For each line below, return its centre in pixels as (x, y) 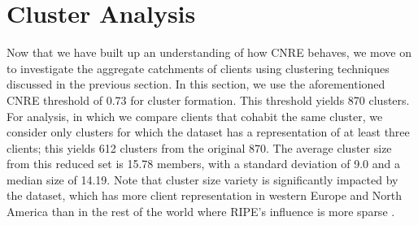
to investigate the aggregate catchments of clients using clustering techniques (198, 68)
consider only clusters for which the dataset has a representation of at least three (208, 132)
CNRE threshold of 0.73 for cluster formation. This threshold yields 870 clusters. (208, 100)
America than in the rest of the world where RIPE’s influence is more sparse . (201, 212)
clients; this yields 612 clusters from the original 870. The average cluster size (199, 147)
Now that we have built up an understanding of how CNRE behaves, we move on (209, 52)
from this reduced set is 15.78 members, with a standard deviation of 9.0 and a (203, 164)
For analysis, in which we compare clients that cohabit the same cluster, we (195, 116)
